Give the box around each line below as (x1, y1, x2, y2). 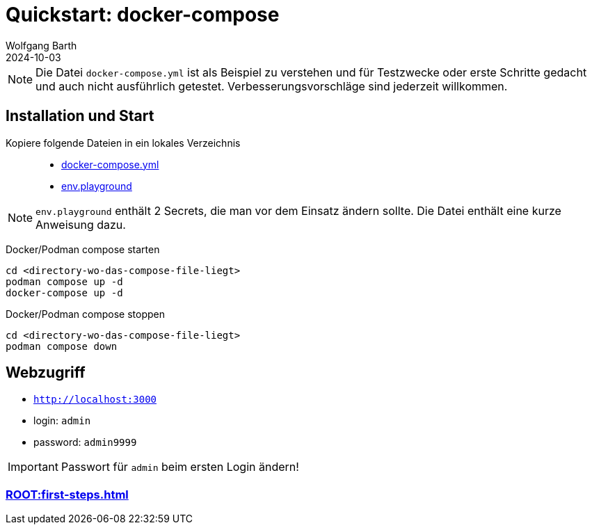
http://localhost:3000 (33, 394, 157, 405)
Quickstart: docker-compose (6, 3, 280, 26)
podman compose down (6, 340, 118, 352)
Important (8, 460, 58, 474)
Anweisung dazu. (35, 217, 126, 232)
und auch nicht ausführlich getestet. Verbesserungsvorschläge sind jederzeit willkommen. (35, 79, 508, 93)
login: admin (33, 415, 91, 427)
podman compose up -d (6, 275, 123, 287)
